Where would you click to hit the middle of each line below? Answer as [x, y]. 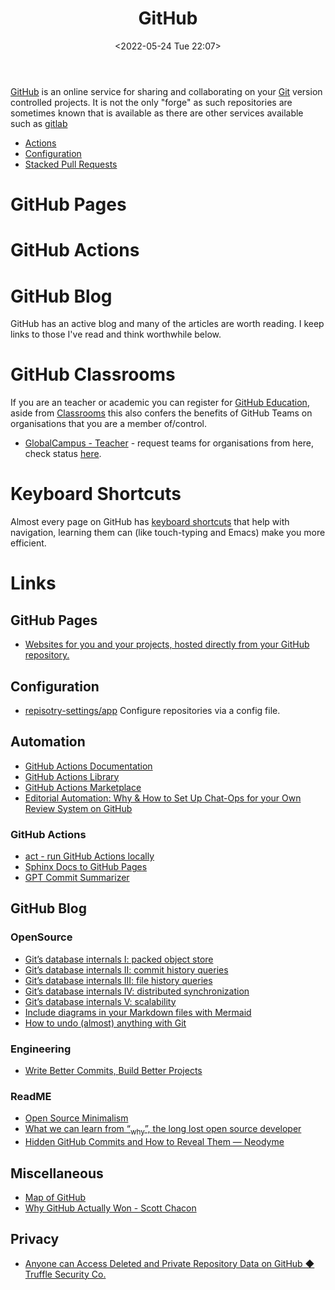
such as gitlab [39, 123]
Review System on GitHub [78, 808]
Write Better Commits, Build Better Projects [113, 1071]
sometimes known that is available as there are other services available [157, 113]
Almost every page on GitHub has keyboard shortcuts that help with [150, 522]
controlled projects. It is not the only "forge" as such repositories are [151, 102]
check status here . [63, 454]
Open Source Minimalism [76, 1118]
